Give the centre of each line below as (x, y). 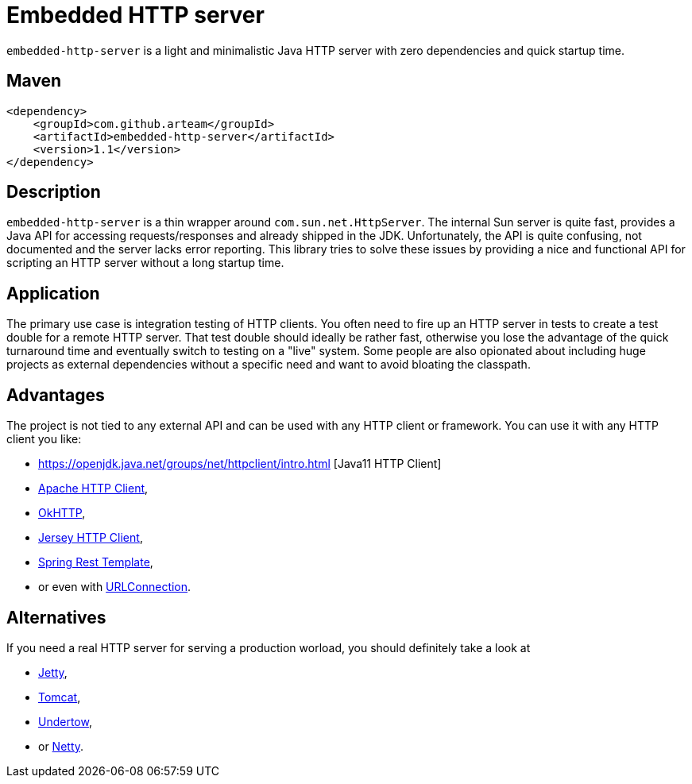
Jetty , (53, 672)
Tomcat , (60, 697)
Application (53, 293)
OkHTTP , (62, 513)
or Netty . (61, 746)
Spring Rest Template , (96, 562)
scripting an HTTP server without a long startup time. (145, 263)
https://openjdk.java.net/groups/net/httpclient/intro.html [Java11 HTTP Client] (240, 464)
